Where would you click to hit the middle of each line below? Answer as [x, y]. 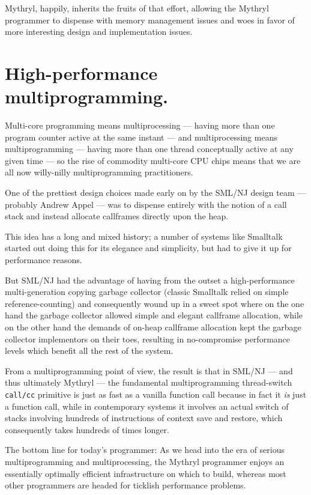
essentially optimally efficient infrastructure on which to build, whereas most [146, 473]
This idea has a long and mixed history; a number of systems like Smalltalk [144, 236]
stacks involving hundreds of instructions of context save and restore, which [144, 418]
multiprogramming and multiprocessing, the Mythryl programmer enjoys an [145, 461]
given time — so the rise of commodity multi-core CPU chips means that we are [153, 160]
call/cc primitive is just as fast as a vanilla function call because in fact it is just [156, 394]
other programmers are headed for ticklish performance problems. [125, 485]
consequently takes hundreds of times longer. [87, 429]
